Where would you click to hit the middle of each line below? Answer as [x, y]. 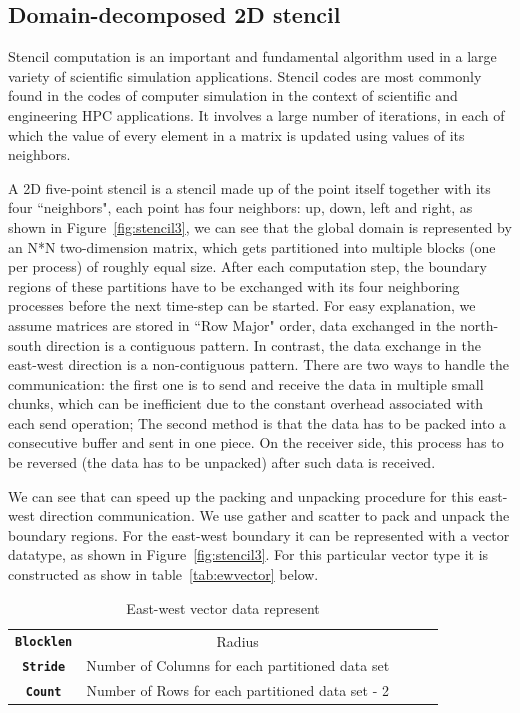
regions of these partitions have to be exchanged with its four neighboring [234, 285]
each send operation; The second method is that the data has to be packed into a [257, 422]
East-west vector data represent [223, 607]
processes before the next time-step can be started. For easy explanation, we [242, 305]
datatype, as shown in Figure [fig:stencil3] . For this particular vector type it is [248, 554]
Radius [237, 640]
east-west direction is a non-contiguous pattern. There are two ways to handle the [258, 364]
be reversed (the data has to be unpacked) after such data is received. [222, 462]
